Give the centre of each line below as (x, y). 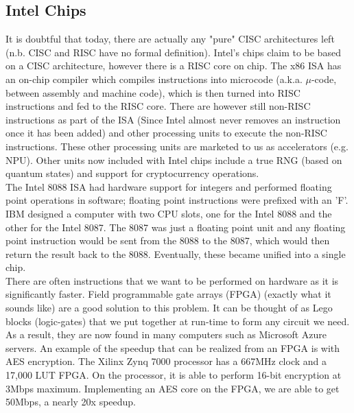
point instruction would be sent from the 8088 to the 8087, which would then (168, 240)
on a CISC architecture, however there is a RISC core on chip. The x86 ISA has (174, 66)
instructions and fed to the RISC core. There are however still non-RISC (158, 106)
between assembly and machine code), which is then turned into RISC (153, 92)
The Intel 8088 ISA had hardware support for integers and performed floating (169, 186)
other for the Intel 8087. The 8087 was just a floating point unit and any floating (176, 227)
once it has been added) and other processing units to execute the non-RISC (166, 133)
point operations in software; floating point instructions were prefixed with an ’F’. (177, 200)
